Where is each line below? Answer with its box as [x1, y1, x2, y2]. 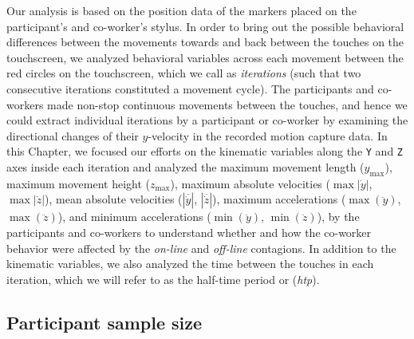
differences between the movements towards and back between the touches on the [6, 34, 404, 50]
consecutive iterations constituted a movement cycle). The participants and [6, 80, 374, 97]
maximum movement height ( [6, 175, 151, 191]
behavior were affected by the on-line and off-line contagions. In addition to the [6, 239, 396, 256]
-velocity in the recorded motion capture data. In [148, 127, 388, 144]
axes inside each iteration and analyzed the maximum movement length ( [6, 159, 365, 175]
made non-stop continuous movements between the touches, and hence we [47, 96, 408, 112]
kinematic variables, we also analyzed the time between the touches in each [6, 255, 374, 272]
